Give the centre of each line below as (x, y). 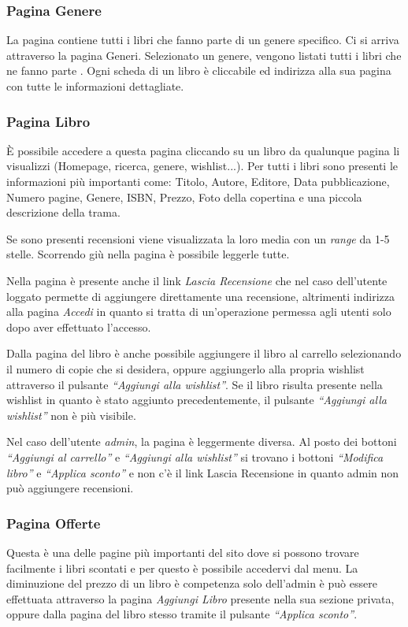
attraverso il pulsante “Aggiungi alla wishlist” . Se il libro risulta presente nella (195, 384)
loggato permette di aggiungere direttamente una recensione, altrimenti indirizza (201, 296)
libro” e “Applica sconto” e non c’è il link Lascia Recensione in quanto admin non (203, 472)
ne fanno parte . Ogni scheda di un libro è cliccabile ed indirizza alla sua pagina (199, 70)
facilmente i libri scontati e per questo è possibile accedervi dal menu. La (182, 568)
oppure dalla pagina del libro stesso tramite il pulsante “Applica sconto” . (182, 614)
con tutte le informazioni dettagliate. (95, 86)
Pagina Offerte (54, 523)
